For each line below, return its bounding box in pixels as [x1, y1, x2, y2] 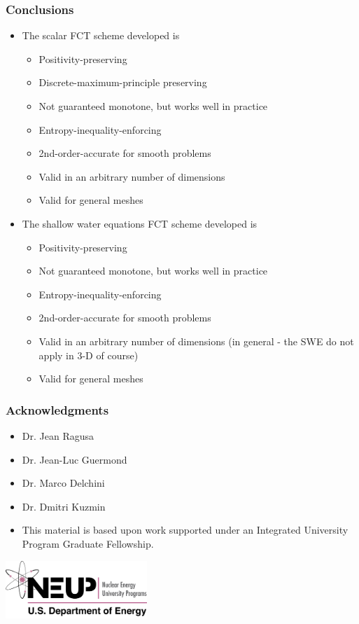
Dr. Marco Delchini [22, 476, 105, 490]
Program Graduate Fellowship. [22, 536, 154, 550]
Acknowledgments [6, 401, 109, 418]
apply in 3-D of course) [38, 347, 139, 362]
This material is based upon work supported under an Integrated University [22, 522, 349, 537]
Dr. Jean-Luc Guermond [22, 452, 127, 466]
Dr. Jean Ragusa [22, 428, 94, 443]
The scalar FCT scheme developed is [22, 28, 180, 43]
